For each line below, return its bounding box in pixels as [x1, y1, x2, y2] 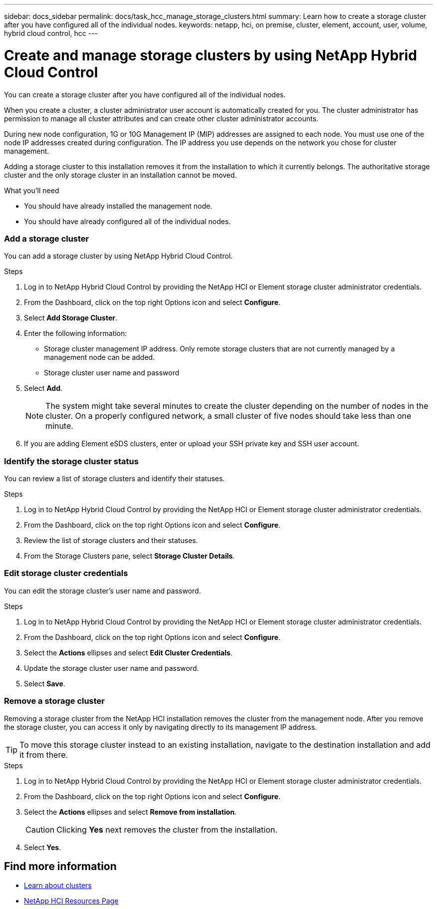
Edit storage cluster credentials [4, 568, 128, 579]
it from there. [19, 749, 68, 760]
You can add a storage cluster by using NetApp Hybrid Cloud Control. [4, 252, 233, 261]
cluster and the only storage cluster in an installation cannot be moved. [4, 170, 237, 179]
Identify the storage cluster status [4, 456, 139, 466]
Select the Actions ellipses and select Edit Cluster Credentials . [24, 648, 232, 657]
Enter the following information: [24, 329, 127, 338]
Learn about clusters [24, 881, 92, 890]
